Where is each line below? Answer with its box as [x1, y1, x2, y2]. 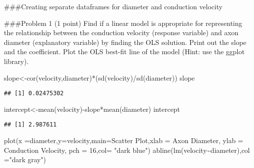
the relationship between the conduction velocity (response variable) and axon [4, 27, 239, 38]
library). [4, 56, 29, 66]
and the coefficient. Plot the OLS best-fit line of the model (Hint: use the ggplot [4, 46, 245, 57]
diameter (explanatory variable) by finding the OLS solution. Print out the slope [4, 37, 247, 47]
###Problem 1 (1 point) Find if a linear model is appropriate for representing [4, 18, 242, 28]
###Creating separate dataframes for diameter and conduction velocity [4, 1, 223, 11]
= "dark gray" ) [4, 154, 46, 165]
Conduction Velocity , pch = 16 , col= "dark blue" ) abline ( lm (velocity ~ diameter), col [4, 145, 250, 155]
